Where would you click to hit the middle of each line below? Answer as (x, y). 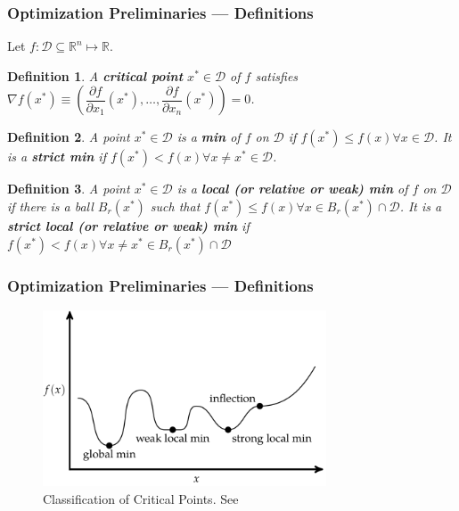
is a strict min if (57, 157)
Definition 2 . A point (69, 137)
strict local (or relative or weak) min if (128, 226)
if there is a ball (50, 206)
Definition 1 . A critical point (95, 75)
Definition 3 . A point (69, 189)
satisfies (277, 75)
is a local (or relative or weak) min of (292, 189)
